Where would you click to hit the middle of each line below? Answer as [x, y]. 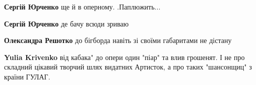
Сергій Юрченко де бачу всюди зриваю [67, 23]
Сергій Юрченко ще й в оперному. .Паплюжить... [82, 6]
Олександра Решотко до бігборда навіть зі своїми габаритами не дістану [118, 40]
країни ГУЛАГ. [27, 76]
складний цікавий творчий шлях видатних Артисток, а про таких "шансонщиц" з [128, 67]
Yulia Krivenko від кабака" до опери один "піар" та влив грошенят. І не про [124, 57]
